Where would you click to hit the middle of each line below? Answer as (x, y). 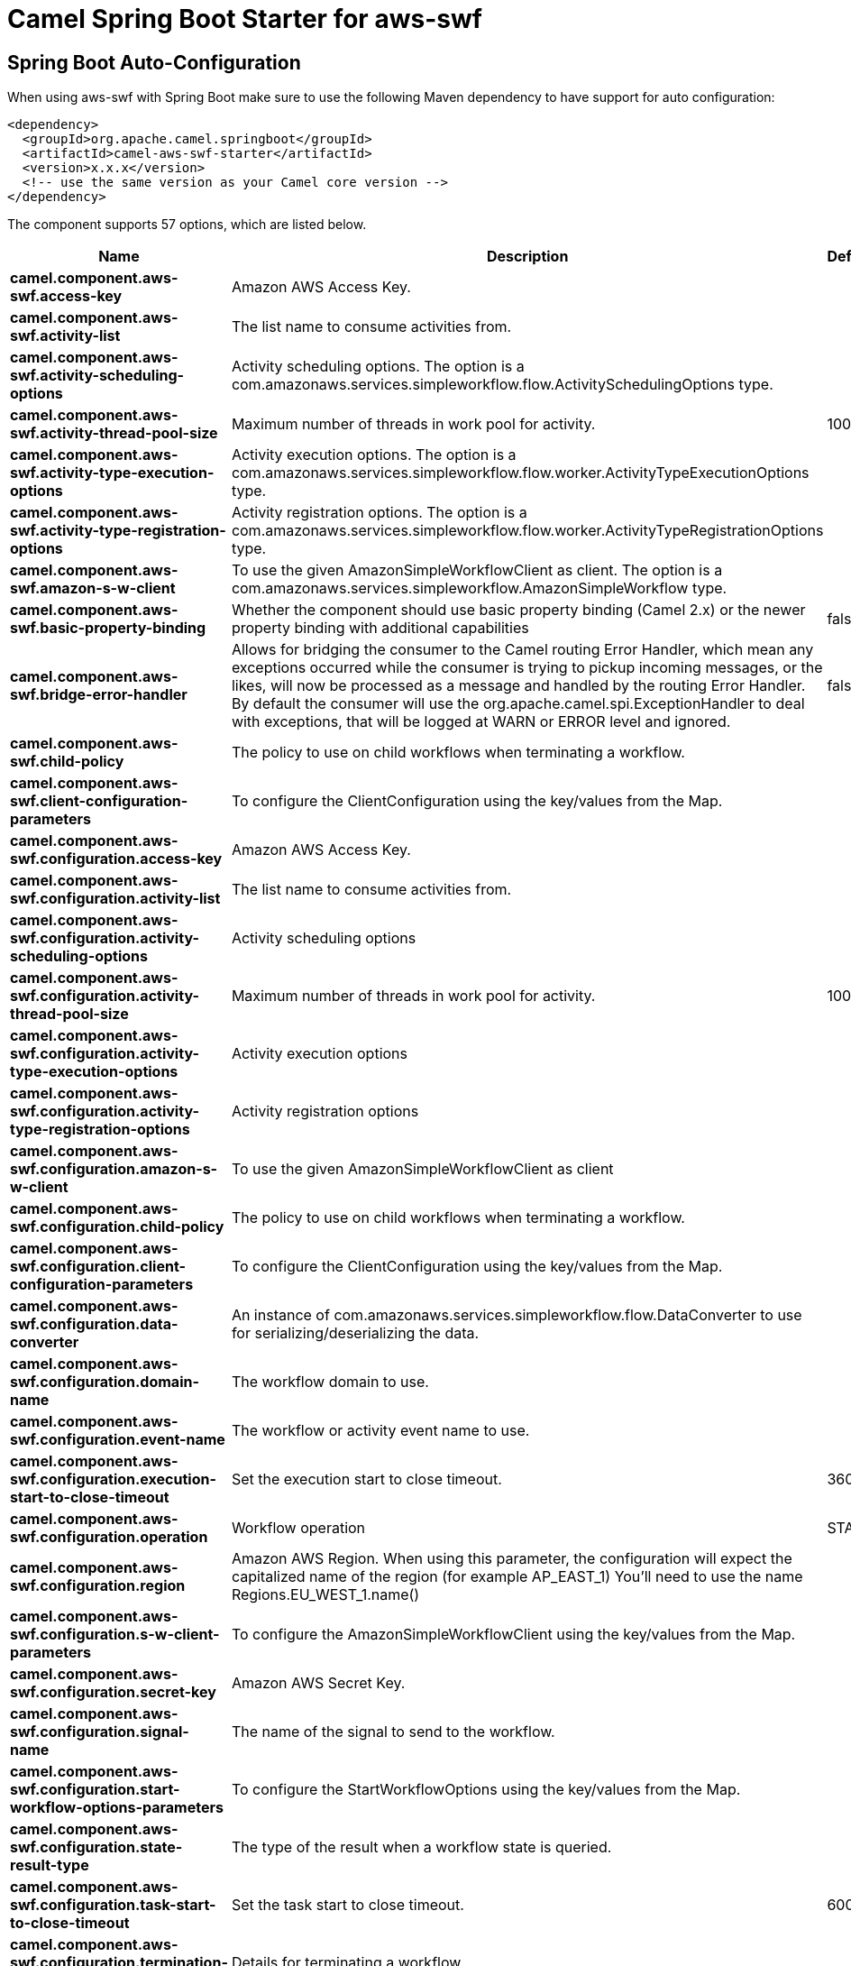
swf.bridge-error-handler (99, 695)
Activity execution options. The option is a (374, 455)
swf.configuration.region (98, 1586)
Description (527, 257)
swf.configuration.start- (95, 1790)
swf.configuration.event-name (118, 1440)
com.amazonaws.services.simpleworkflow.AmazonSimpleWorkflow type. (479, 588)
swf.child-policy (67, 762)
